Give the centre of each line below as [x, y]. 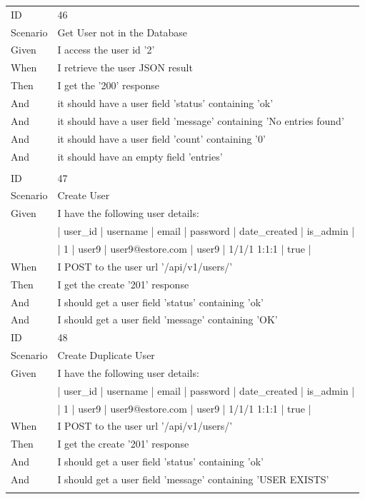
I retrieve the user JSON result [125, 67]
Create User [84, 195]
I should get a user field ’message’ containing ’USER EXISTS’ [193, 479]
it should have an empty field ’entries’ [140, 156]
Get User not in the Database [122, 32]
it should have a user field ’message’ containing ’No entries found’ [201, 120]
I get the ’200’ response [108, 85]
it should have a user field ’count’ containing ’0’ [161, 138]
